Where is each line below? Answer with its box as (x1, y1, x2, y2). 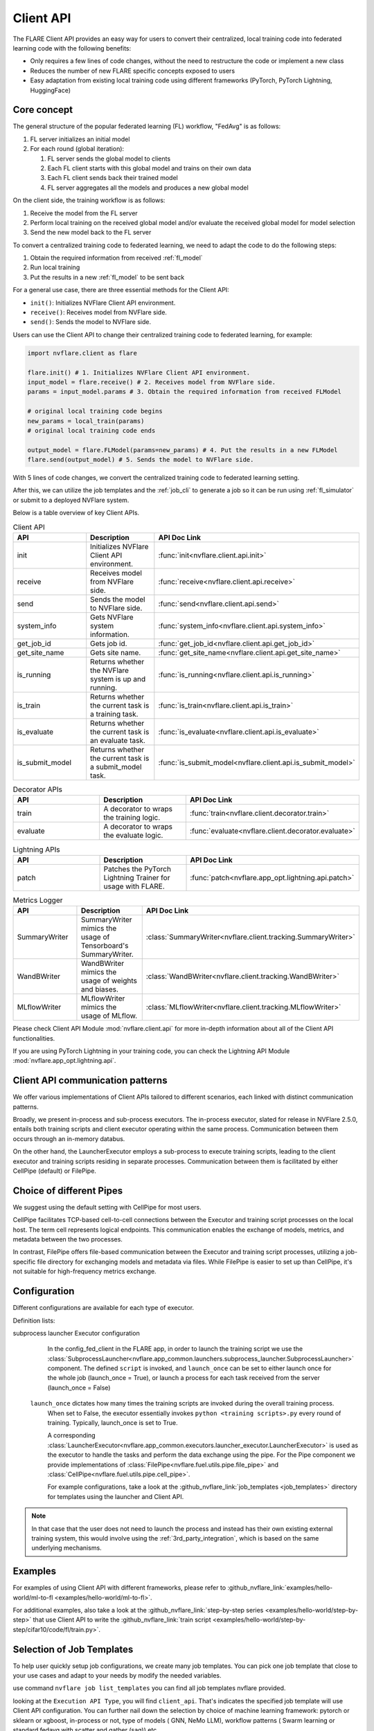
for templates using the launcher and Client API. (47, 1492, 184, 1500)
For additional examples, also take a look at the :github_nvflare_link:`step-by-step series (12, 1606, 264, 1615)
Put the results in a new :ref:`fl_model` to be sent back (30, 273, 185, 281)
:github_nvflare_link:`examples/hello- (227, 1584, 333, 1592)
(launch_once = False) (47, 1383, 111, 1392)
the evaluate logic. (103, 831, 163, 841)
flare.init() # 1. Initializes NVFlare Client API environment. (27, 368, 251, 377)
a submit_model (90, 762, 142, 772)
